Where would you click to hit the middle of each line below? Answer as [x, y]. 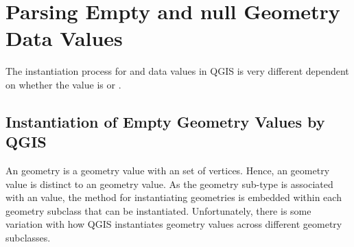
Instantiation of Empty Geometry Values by [165, 121]
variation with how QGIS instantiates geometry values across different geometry [174, 224]
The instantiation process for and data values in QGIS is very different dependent [177, 71]
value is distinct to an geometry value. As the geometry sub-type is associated [169, 184]
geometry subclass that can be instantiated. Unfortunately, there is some [158, 210]
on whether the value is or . [63, 84]
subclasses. [28, 238]
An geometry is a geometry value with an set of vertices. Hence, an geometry [168, 170]
